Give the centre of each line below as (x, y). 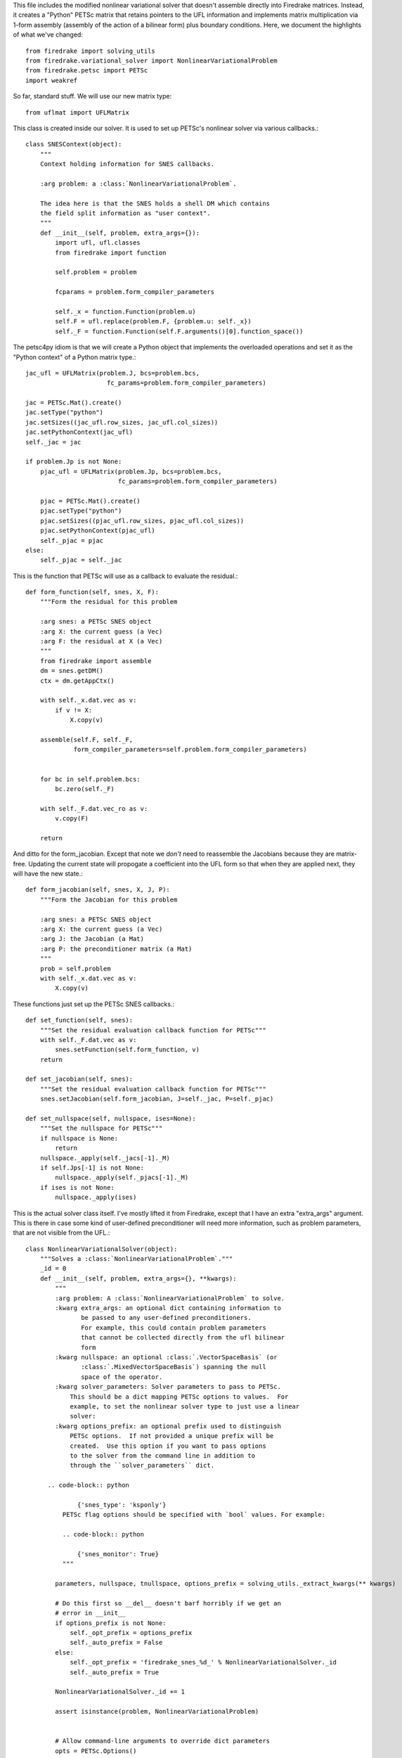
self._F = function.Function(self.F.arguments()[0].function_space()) (179, 331)
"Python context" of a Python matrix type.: (74, 357)
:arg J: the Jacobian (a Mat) (92, 939)
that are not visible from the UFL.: (61, 1233)
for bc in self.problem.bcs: (90, 779)
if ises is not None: (77, 1187)
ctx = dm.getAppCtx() (77, 681)
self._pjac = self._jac (81, 560)
